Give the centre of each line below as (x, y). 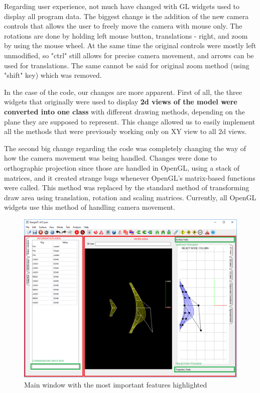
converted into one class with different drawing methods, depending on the (124, 111)
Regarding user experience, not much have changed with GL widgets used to (122, 6)
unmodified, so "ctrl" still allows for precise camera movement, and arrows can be (129, 55)
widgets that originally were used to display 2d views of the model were (121, 102)
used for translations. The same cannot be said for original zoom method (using (127, 65)
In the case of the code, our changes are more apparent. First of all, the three (123, 92)
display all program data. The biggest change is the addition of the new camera (126, 16)
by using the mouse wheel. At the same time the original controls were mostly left (130, 45)
